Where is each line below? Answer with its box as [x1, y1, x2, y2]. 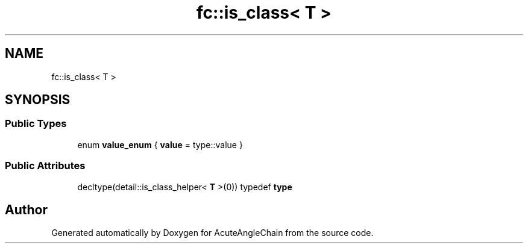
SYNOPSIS [5, 92, 71, 108]
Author [5, 202, 48, 217]
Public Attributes [5, 160, 86, 172]
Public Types [5, 117, 67, 130]
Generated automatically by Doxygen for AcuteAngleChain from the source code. [51, 228, 374, 238]
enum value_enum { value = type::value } [77, 139, 243, 150]
